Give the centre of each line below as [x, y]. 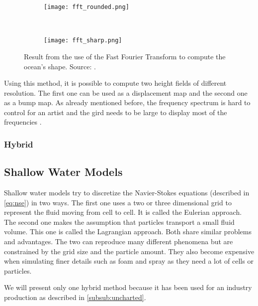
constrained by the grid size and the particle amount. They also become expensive [129, 251]
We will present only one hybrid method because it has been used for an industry [128, 287]
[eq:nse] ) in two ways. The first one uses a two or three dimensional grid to [118, 202]
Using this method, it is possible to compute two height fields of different [115, 83]
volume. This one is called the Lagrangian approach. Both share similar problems [128, 231]
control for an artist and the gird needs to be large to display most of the [116, 112]
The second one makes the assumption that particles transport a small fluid [119, 222]
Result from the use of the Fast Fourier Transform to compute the [125, 56]
